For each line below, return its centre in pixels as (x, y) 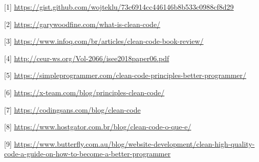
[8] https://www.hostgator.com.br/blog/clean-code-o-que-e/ (98, 127)
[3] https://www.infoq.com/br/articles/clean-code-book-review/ (104, 41)
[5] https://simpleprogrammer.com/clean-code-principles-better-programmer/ (125, 75)
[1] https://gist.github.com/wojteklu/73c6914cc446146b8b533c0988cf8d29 (119, 7)
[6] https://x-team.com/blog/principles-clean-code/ (84, 92)
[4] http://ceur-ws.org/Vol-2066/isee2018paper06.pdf (87, 58)
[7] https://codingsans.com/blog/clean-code (72, 109)
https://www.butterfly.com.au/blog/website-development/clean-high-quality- (134, 143)
